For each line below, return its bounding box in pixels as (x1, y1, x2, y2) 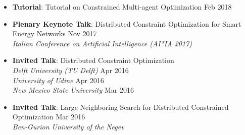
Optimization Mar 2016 (12, 111, 85, 122)
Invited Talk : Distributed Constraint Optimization (12, 55, 174, 65)
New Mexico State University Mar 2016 (12, 85, 134, 95)
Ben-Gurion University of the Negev (12, 121, 124, 131)
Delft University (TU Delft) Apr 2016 (12, 64, 129, 75)
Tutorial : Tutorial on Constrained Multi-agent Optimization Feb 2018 (12, 2, 232, 12)
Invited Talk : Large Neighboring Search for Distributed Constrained (12, 101, 229, 112)
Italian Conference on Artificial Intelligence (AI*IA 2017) (12, 38, 192, 48)
